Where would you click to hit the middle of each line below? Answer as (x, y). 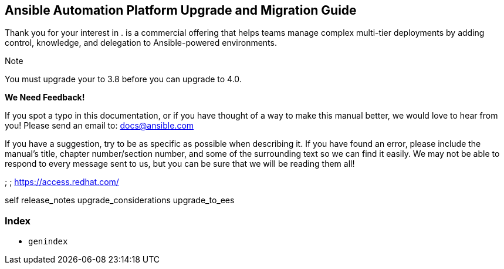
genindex (48, 242)
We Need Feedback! (45, 97)
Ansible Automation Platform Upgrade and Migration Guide (181, 10)
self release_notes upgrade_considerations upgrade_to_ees (120, 200)
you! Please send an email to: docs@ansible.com (99, 126)
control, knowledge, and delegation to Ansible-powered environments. (141, 43)
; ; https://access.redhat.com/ (62, 182)
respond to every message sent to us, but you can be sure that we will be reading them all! (180, 164)
